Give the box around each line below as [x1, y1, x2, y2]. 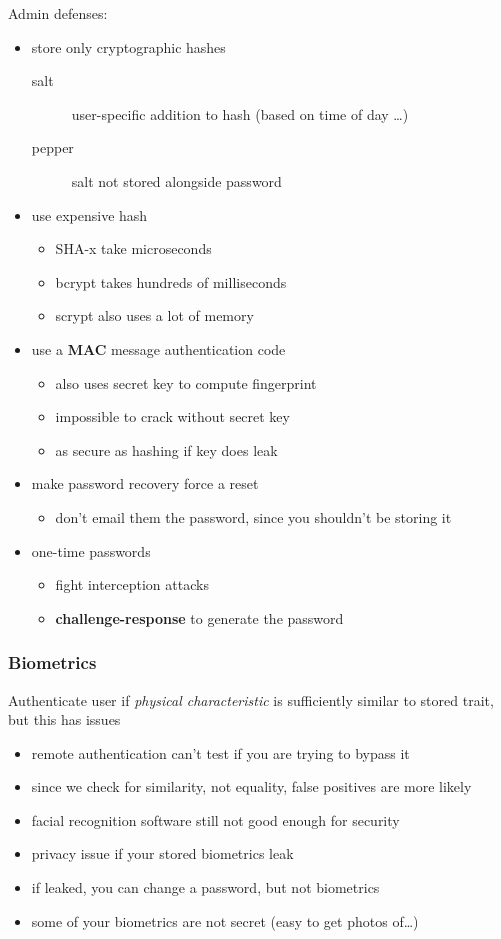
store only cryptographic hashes [31, 36, 226, 57]
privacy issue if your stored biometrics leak [31, 843, 294, 864]
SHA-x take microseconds [55, 238, 212, 259]
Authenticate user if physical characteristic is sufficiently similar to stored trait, [8, 689, 494, 710]
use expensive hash [31, 204, 148, 225]
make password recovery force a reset [31, 473, 259, 494]
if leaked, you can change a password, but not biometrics [31, 877, 380, 898]
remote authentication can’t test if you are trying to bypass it [31, 742, 410, 763]
